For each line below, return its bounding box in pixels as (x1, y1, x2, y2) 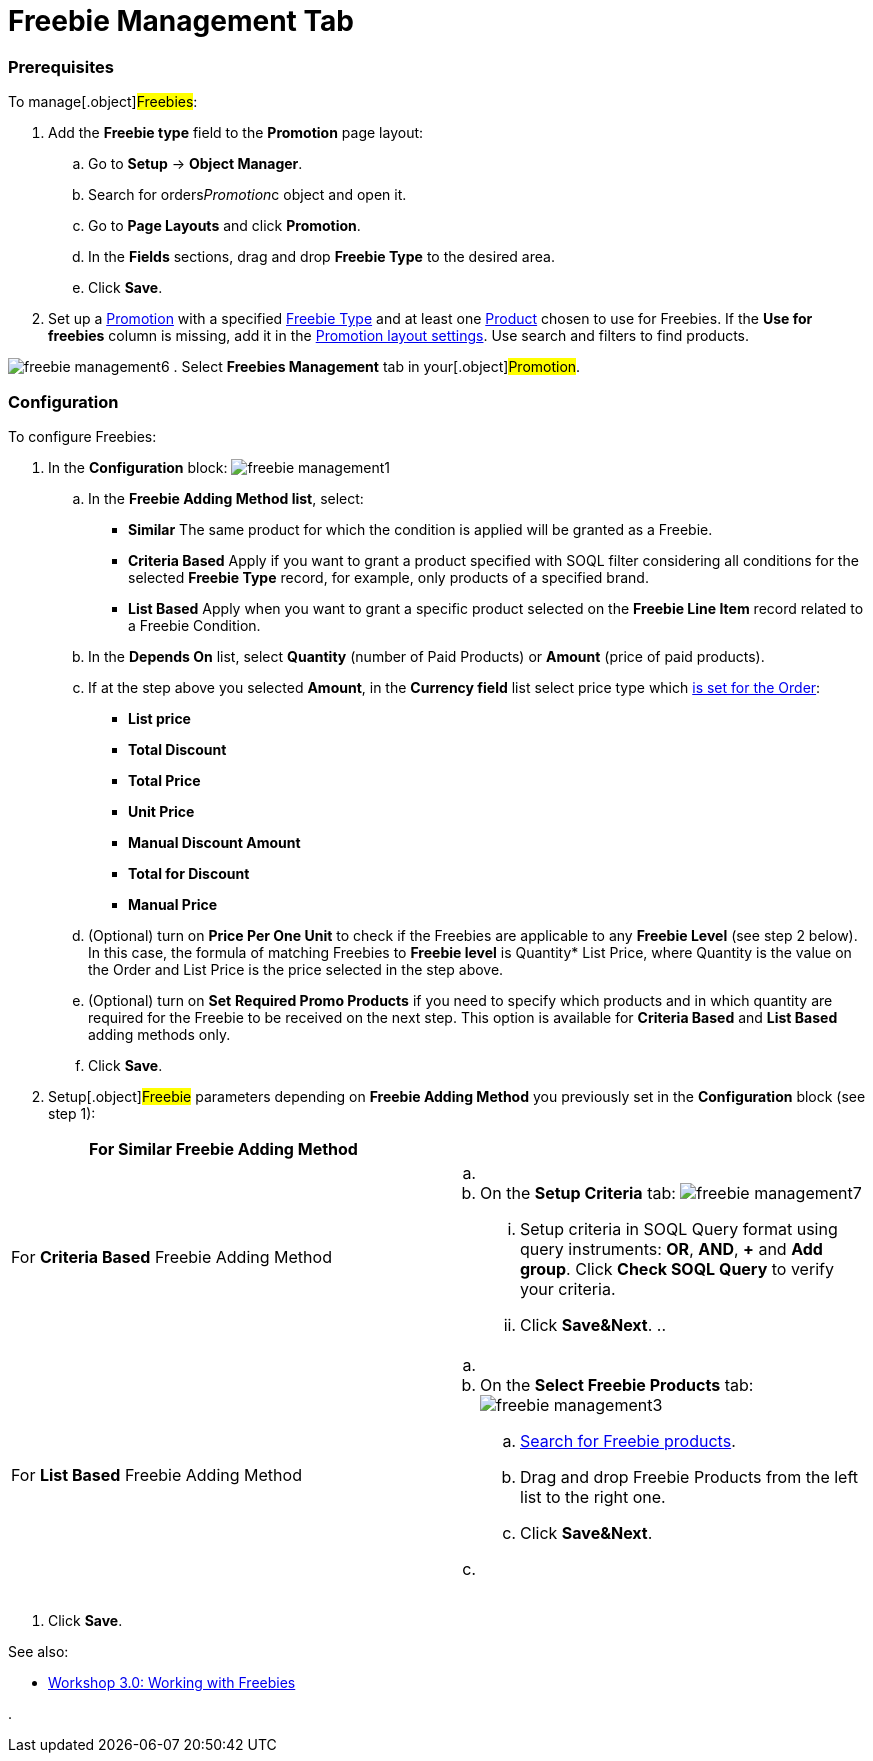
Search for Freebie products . (520, 1430, 736, 1451)
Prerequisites (8, 56, 114, 77)
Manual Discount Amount (128, 833, 301, 851)
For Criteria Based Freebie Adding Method (11, 1246, 332, 1267)
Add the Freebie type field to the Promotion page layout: (48, 124, 424, 142)
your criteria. (520, 1278, 616, 1299)
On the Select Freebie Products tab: (480, 1374, 754, 1395)
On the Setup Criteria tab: (480, 1182, 676, 1203)
